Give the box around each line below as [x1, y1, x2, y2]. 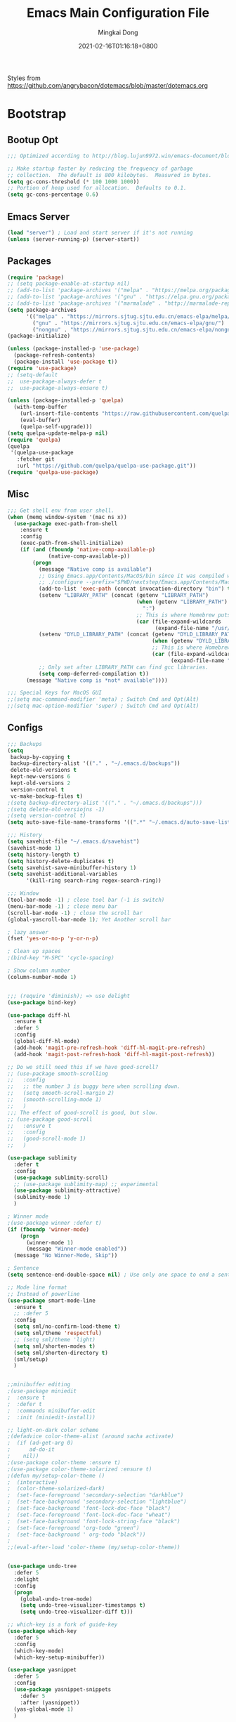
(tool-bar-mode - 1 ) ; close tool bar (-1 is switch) [7, 897, 165, 904]
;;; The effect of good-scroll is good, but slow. [7, 1109, 159, 1116]
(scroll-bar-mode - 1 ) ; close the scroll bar [7, 909, 143, 916]
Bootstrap [7, 106, 67, 122]
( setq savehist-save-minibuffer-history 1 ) [7, 864, 137, 872]
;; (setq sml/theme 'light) [13, 1336, 96, 1343]
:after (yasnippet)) [20, 1699, 80, 1706]
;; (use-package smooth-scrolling [7, 1070, 109, 1077]
